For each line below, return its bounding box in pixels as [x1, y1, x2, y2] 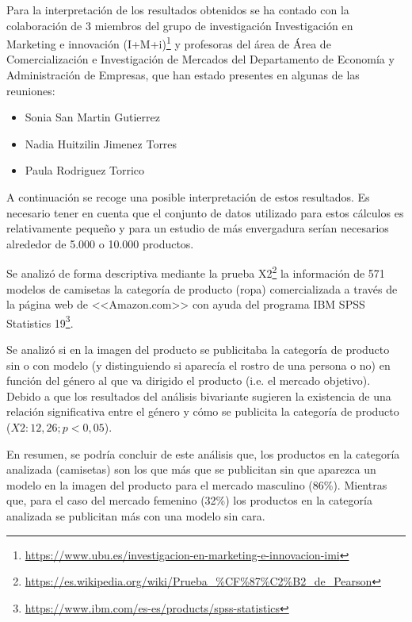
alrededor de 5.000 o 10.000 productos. [6, 235, 194, 251]
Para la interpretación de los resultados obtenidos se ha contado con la [6, 2, 349, 17]
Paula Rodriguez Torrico [25, 162, 145, 179]
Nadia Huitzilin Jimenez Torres [25, 135, 177, 152]
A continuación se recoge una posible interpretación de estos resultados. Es [6, 189, 370, 205]
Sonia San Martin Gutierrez [25, 109, 160, 125]
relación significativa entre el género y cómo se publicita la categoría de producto [6, 403, 399, 420]
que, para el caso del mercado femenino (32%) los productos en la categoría [6, 492, 372, 509]
